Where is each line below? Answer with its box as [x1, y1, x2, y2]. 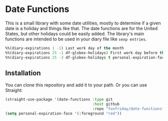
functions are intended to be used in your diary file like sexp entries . [5, 36, 147, 42]
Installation [5, 68, 41, 77]
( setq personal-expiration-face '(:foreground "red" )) [5, 111, 122, 116]
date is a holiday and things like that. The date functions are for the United [5, 25, 158, 31]
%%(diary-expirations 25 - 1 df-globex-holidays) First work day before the [5, 50, 166, 55]
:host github [92, 101, 120, 107]
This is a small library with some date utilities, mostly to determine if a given [5, 20, 161, 26]
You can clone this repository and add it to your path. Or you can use [5, 82, 147, 88]
